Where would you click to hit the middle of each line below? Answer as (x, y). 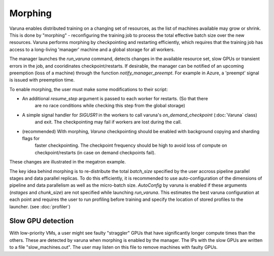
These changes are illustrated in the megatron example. (68, 162)
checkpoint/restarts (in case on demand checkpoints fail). (95, 152)
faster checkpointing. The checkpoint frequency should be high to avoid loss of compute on (131, 145)
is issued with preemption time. (42, 80)
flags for (31, 139)
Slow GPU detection (42, 221)
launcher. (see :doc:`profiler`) (40, 206)
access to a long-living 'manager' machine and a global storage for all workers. (92, 49)
